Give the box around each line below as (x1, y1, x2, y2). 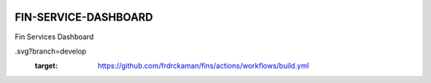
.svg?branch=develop (14, 46, 87, 56)
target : (34, 61, 58, 71)
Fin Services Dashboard (14, 32, 94, 41)
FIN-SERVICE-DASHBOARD (14, 10, 153, 24)
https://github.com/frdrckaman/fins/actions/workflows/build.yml (97, 61, 310, 71)
